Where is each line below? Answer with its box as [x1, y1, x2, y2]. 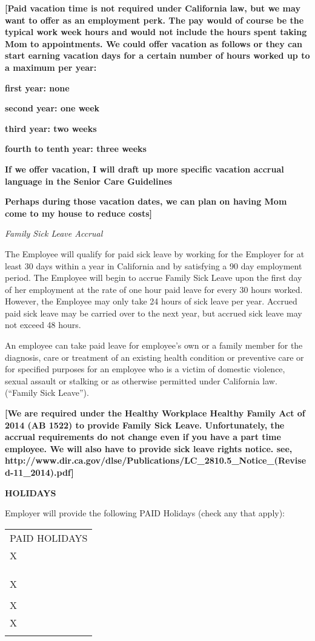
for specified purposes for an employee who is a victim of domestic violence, [5, 363, 285, 375]
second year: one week [5, 102, 100, 114]
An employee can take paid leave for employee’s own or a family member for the [5, 339, 303, 352]
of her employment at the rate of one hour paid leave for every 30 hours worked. [5, 283, 303, 295]
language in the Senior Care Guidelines [5, 174, 173, 187]
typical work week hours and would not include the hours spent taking [5, 25, 307, 38]
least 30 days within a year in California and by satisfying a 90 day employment [5, 259, 302, 272]
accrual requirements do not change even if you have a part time [5, 430, 281, 443]
